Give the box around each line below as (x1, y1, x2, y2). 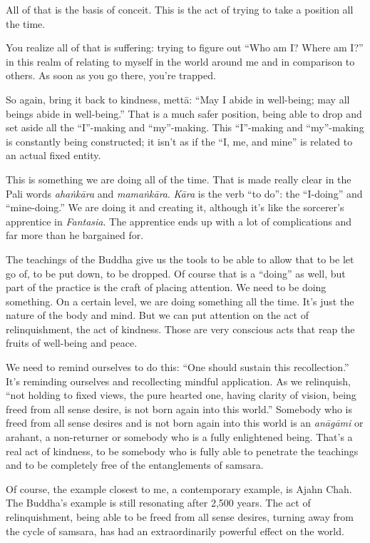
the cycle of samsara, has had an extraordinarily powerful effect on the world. (6, 523, 344, 538)
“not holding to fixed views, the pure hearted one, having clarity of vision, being (6, 387, 356, 402)
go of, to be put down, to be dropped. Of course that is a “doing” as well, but (6, 265, 346, 280)
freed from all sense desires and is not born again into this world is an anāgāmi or (6, 415, 364, 430)
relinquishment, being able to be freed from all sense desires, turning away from (6, 509, 354, 524)
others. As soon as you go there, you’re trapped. (6, 68, 216, 83)
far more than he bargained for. (6, 228, 144, 243)
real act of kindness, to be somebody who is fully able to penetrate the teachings (6, 443, 359, 458)
